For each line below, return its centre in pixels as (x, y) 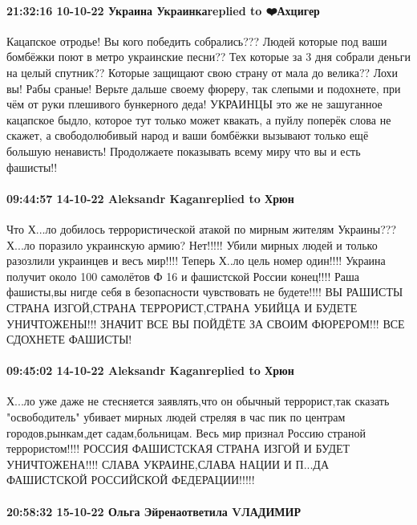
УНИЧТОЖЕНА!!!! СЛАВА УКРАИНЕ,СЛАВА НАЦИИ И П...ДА (168, 464)
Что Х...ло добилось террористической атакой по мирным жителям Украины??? (202, 228)
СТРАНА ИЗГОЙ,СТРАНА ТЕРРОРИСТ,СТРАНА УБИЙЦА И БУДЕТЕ (182, 307)
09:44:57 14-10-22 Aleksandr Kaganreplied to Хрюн (150, 198)
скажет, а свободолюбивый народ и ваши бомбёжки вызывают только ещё (188, 135)
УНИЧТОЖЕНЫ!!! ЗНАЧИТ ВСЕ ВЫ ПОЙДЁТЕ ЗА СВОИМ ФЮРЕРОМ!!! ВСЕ (206, 323)
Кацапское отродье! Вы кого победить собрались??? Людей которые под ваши (197, 41)
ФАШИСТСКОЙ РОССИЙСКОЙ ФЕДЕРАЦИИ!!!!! (131, 480)
